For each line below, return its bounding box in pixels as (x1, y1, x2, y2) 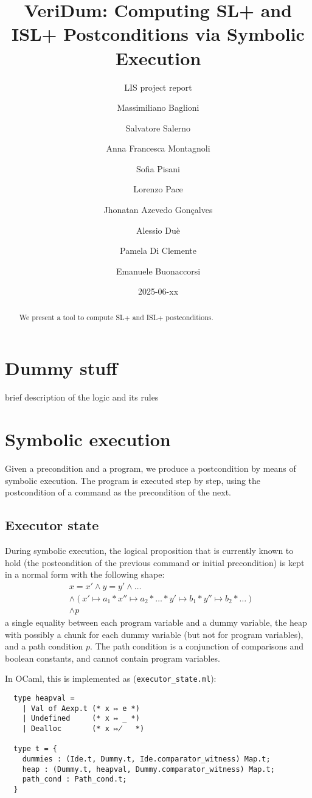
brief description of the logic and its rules (5, 391, 159, 404)
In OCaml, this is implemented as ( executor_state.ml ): (5, 672, 217, 685)
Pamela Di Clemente (120, 244, 196, 257)
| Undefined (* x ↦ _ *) (22, 714, 140, 723)
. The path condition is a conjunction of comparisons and (90, 640, 304, 653)
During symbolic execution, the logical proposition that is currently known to (5, 544, 294, 557)
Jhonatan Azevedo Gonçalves (103, 203, 213, 216)
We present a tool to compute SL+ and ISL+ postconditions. (19, 312, 213, 322)
